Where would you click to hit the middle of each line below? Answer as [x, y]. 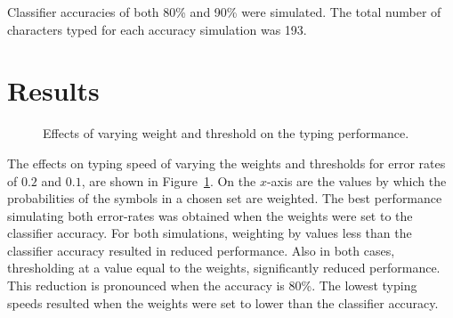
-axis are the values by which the [356, 180]
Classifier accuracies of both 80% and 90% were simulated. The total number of [224, 12]
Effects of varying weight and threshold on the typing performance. [226, 133]
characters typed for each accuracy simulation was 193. [157, 29]
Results [53, 90]
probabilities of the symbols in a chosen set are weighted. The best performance [225, 198]
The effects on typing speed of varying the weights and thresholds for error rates [226, 163]
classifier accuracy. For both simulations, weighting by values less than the [210, 233]
